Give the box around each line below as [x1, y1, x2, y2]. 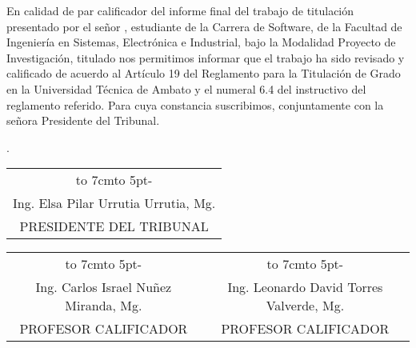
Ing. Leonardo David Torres [227, 278, 383, 297]
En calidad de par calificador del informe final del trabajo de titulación [6, 2, 354, 18]
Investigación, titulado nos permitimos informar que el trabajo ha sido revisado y [6, 49, 405, 66]
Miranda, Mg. [65, 296, 142, 315]
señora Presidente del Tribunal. [6, 112, 160, 129]
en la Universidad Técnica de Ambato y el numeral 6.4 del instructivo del [6, 80, 366, 97]
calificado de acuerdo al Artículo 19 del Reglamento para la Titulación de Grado [6, 65, 401, 82]
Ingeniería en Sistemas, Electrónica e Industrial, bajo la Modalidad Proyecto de [6, 34, 396, 50]
